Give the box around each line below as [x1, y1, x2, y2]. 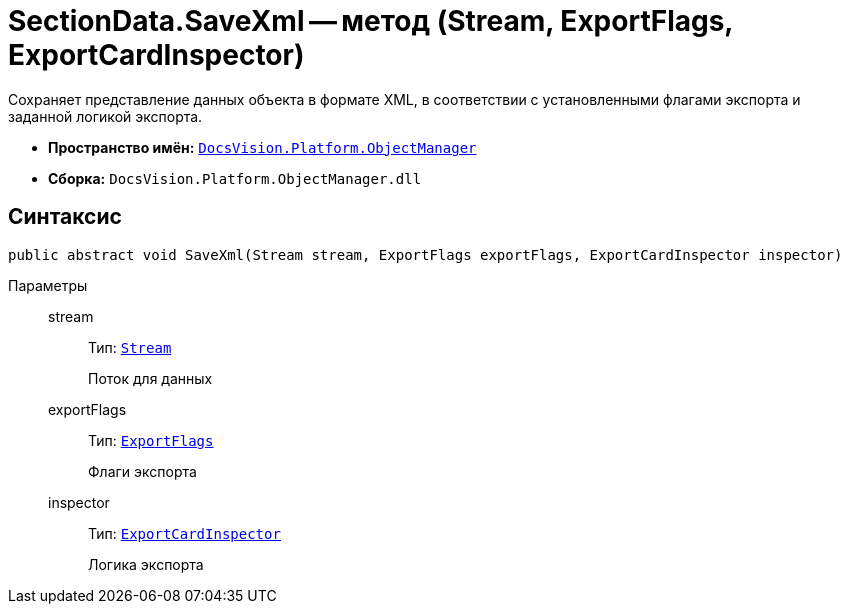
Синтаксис [8, 204, 122, 230]
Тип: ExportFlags [88, 431, 214, 449]
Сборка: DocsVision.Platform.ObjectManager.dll [48, 169, 422, 187]
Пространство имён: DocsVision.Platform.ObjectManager [48, 138, 477, 156]
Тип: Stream [88, 338, 172, 356]
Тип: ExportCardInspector [88, 524, 281, 542]
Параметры [8, 276, 88, 294]
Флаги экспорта [88, 462, 197, 480]
